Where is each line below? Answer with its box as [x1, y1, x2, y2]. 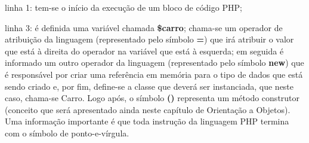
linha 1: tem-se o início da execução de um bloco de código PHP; [5, 1, 242, 13]
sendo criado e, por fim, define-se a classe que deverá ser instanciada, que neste [5, 80, 294, 92]
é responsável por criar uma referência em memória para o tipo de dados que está [5, 68, 303, 80]
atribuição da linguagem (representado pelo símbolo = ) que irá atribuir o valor [5, 33, 294, 45]
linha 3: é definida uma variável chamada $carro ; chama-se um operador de [5, 21, 283, 34]
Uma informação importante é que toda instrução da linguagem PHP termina [5, 115, 289, 127]
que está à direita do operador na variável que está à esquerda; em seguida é [5, 44, 284, 57]
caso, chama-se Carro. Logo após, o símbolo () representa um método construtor [5, 92, 300, 104]
